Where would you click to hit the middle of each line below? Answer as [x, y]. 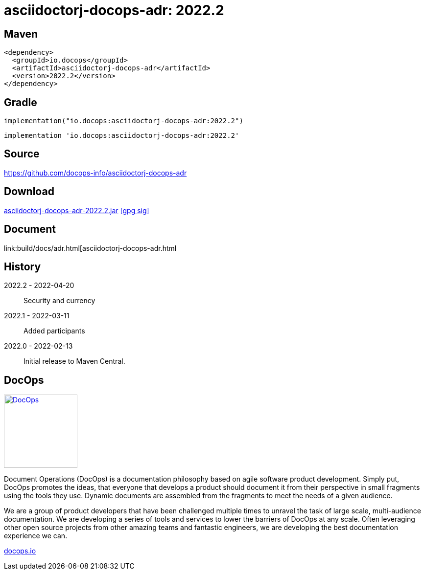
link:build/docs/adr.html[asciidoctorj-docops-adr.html [90, 248]
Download [29, 192]
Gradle [21, 102]
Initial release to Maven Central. [74, 361]
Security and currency [59, 301]
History [23, 266]
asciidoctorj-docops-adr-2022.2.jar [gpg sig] [77, 210]
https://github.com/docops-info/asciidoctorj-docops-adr [95, 173]
